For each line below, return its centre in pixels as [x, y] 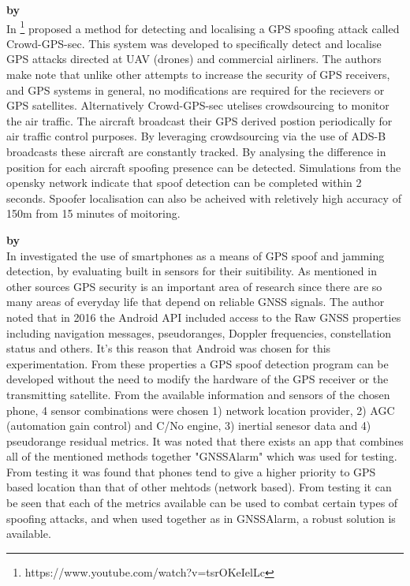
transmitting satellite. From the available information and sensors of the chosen [198, 394]
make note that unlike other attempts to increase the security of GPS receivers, [198, 75]
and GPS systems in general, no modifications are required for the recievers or [196, 90]
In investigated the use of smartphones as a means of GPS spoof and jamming [196, 255]
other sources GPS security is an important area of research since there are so [194, 286]
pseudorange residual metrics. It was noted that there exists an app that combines [205, 440]
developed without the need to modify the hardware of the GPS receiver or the [198, 379]
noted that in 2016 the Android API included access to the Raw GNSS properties [204, 317]
